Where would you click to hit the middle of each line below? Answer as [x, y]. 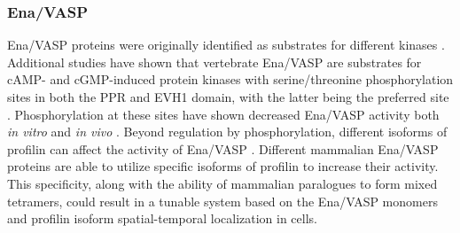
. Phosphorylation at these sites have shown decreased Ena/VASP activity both [223, 114]
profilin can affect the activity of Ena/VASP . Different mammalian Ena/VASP [223, 148]
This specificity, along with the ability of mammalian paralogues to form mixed [222, 183]
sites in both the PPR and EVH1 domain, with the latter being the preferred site [228, 97]
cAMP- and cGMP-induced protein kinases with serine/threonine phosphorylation [230, 79]
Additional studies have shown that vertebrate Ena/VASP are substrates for [214, 62]
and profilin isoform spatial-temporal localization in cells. [162, 218]
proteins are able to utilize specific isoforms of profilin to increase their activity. [223, 166]
